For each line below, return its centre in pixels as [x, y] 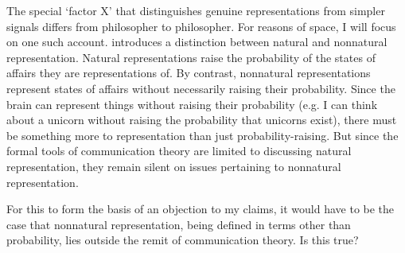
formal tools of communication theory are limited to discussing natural [179, 151]
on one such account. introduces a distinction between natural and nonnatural [197, 42]
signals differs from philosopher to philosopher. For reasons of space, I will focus [201, 26]
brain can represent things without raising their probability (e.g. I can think [192, 104]
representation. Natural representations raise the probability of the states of [191, 57]
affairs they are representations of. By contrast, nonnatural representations [189, 73]
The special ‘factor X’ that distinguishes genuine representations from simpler [196, 10]
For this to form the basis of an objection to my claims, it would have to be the [201, 209]
